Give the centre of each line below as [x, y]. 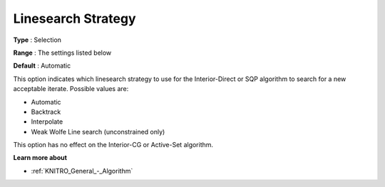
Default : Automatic [42, 66]
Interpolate [47, 122]
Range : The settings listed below [62, 53]
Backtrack [46, 112]
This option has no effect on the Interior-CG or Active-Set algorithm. [113, 145]
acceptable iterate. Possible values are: [71, 89]
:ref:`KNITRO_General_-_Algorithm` [82, 171]
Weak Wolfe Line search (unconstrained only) [98, 132]
